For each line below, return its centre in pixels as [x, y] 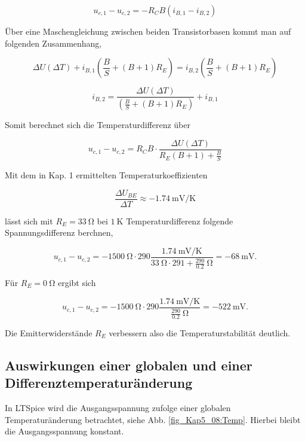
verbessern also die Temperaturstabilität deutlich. [200, 332]
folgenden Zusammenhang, [53, 43]
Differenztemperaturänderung [99, 383]
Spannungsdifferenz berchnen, [59, 232]
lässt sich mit [29, 221]
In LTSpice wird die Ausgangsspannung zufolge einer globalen [118, 408]
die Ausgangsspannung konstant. [64, 431]
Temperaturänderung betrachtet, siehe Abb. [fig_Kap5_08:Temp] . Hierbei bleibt [153, 419]
